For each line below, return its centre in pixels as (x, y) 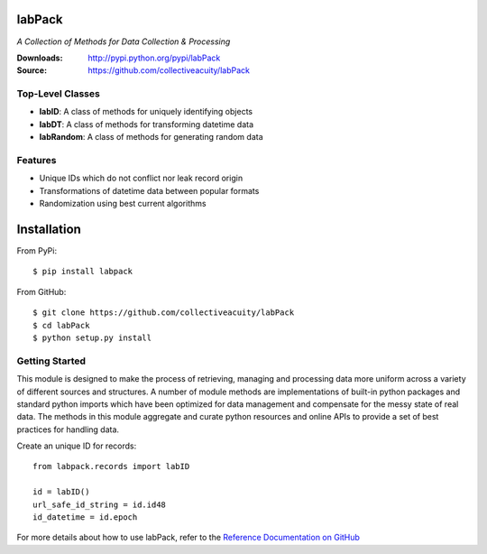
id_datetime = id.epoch (85, 517)
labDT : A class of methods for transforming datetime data (147, 124)
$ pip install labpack (83, 272)
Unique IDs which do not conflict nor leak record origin (141, 178)
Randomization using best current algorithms (123, 204)
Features (37, 160)
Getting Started (51, 361)
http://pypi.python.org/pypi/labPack (154, 58)
